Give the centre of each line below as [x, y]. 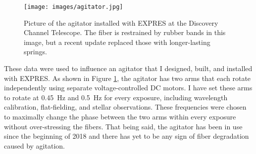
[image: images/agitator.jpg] [74, 7]
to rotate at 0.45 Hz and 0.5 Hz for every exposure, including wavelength [116, 97]
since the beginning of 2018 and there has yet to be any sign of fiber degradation [127, 136]
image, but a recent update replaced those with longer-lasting [117, 42]
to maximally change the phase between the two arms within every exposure [120, 116]
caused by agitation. [34, 145]
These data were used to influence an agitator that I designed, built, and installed [128, 68]
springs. [35, 52]
